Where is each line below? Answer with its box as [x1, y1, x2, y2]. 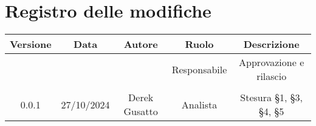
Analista [181, 97, 218, 111]
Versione [10, 37, 52, 51]
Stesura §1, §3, [240, 90, 303, 105]
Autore [123, 37, 158, 51]
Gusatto [123, 104, 158, 119]
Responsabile [171, 62, 227, 76]
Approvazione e [239, 55, 304, 70]
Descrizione [243, 37, 300, 51]
